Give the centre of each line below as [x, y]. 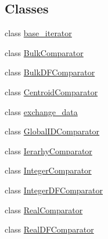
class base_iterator [38, 33]
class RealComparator [44, 209]
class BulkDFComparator [50, 72]
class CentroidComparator [51, 91]
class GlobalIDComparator [52, 131]
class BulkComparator [44, 52]
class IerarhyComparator [48, 150]
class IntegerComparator [48, 170]
